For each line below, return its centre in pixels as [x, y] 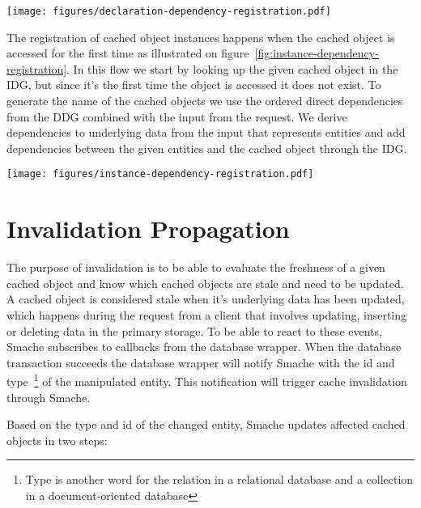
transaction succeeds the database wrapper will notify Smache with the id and [201, 362]
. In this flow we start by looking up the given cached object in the [232, 68]
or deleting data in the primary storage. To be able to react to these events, [194, 330]
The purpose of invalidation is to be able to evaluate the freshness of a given [196, 267]
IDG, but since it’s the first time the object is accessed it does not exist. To [194, 85]
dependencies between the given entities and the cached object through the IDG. [207, 148]
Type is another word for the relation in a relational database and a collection [219, 479]
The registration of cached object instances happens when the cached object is [201, 37]
